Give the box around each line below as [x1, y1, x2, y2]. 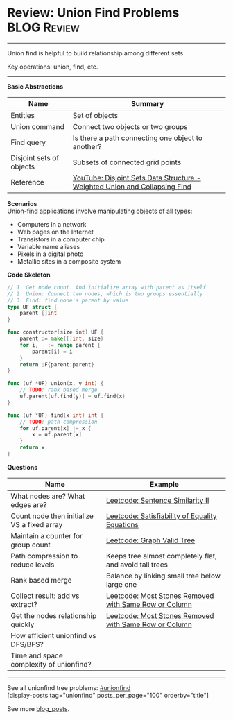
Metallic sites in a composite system [17, 257, 121, 265]
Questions [7, 463, 38, 471]
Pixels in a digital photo [17, 250, 84, 258]
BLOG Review [7, 19, 80, 35]
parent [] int [19, 310, 58, 317]
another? [72, 142, 102, 151]
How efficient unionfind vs [10, 631, 96, 640]
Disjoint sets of [10, 153, 60, 162]
